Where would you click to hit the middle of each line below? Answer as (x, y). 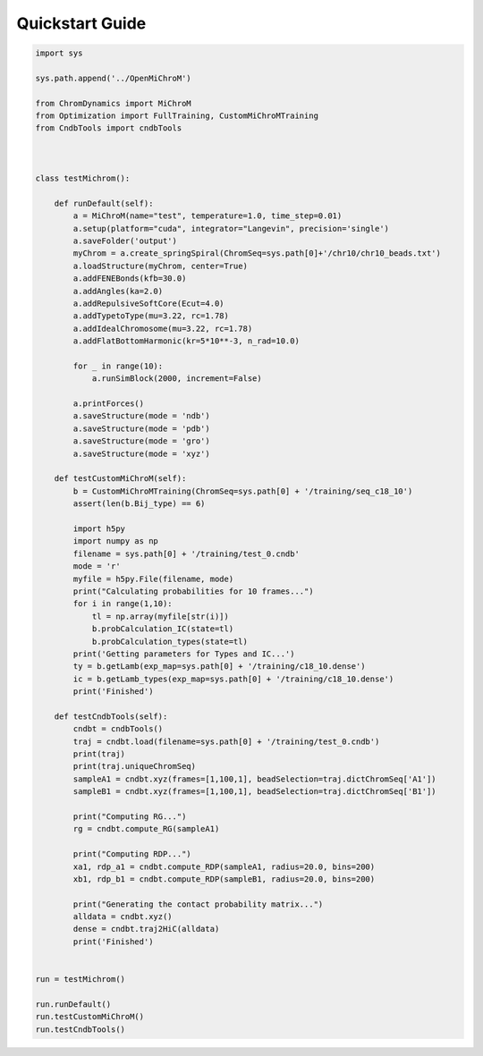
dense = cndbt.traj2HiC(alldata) (146, 929)
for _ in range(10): (118, 366)
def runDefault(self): (104, 203)
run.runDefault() (73, 1004)
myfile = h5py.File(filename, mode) (153, 579)
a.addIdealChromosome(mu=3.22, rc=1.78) (163, 328)
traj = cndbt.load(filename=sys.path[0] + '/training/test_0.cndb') (226, 741)
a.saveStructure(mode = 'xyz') (141, 453)
